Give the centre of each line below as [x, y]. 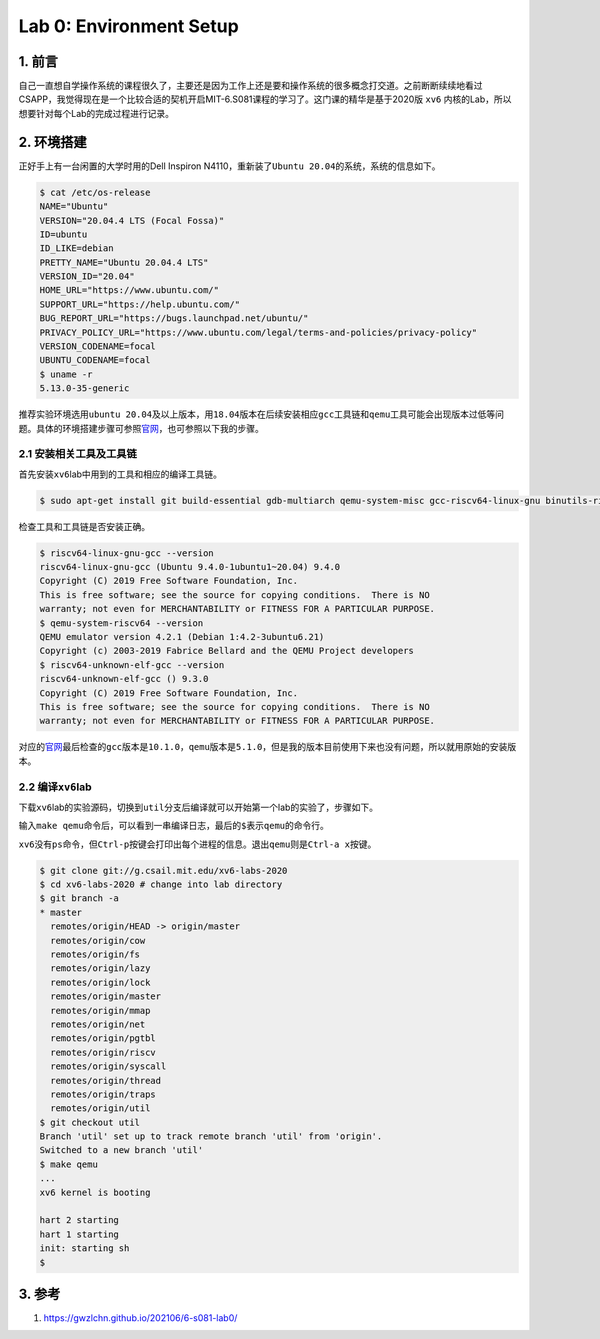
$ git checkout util [89, 1122]
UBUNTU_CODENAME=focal [95, 360]
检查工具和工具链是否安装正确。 [84, 526]
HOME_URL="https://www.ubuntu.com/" [129, 290]
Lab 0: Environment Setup [128, 26]
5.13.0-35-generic [84, 388]
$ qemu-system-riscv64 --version [121, 623]
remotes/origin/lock [100, 982]
